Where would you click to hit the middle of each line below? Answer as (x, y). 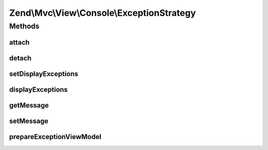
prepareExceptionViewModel (55, 136)
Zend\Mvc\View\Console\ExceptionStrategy (102, 13)
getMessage (29, 105)
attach (19, 42)
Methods (24, 26)
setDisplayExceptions (44, 74)
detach (20, 58)
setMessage (29, 121)
